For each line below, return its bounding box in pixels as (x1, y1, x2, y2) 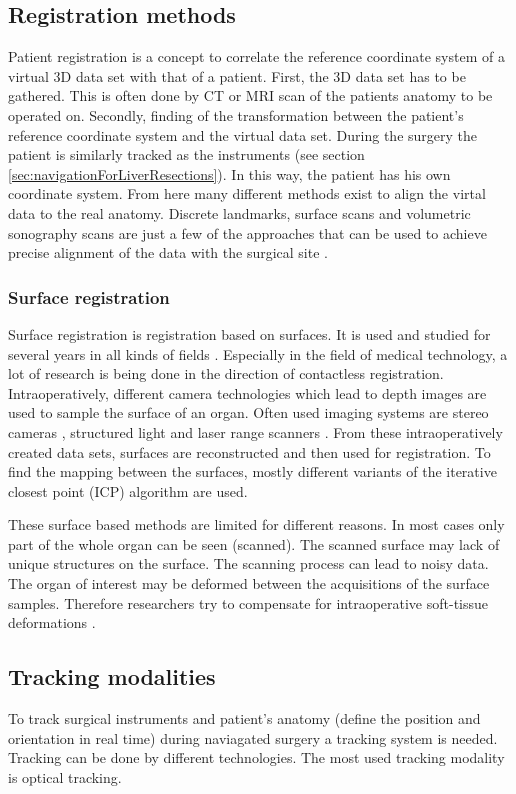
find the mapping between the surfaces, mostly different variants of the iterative (8, 461, 497, 482)
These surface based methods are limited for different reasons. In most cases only (8, 514, 505, 535)
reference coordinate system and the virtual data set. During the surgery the (8, 124, 477, 145)
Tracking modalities (8, 661, 216, 692)
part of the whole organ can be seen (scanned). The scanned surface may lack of (8, 533, 500, 554)
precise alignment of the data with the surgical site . (8, 242, 328, 263)
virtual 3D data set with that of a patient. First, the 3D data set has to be (8, 65, 466, 86)
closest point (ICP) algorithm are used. (8, 480, 248, 501)
